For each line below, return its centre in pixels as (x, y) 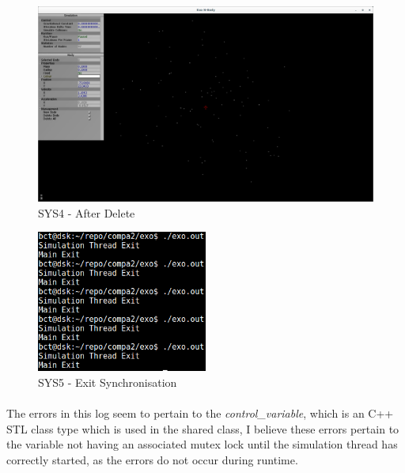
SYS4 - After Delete (87, 212)
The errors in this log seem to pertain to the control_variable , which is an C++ (200, 412)
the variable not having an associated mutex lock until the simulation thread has (202, 444)
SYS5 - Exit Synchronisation (108, 382)
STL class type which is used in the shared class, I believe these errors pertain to (203, 428)
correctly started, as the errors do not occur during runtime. (152, 459)
